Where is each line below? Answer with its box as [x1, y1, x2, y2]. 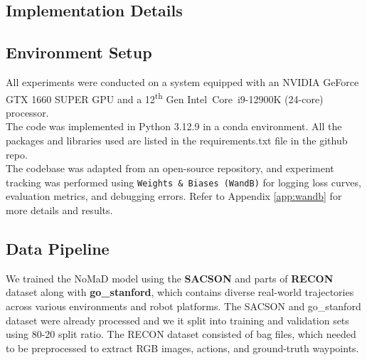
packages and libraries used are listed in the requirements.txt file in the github [6, 133, 348, 148]
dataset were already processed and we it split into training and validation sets [6, 312, 349, 327]
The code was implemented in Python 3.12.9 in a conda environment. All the [6, 119, 342, 134]
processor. [6, 105, 49, 120]
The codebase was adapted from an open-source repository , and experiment [6, 161, 334, 176]
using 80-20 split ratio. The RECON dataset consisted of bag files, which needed [6, 327, 356, 342]
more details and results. [6, 203, 113, 218]
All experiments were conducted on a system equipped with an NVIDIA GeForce [6, 74, 359, 89]
